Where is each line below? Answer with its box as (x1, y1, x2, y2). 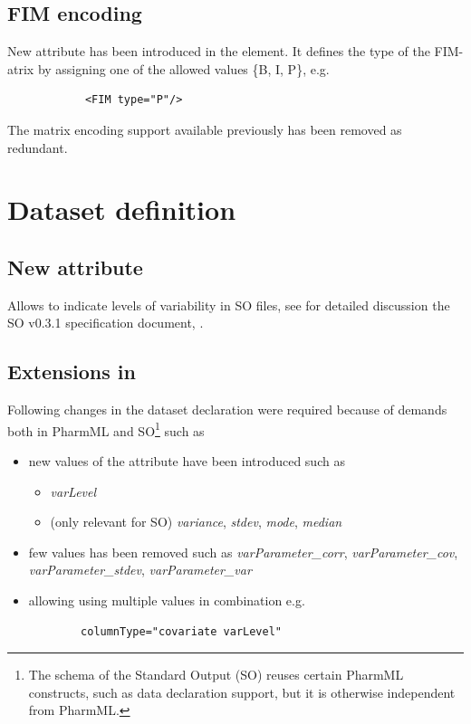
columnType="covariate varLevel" (81, 624, 282, 638)
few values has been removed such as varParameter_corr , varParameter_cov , (28, 542, 458, 561)
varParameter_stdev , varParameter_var (28, 560, 252, 579)
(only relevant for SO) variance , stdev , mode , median (50, 512, 342, 531)
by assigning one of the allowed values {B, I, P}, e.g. (37, 59, 330, 78)
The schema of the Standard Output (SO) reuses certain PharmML (28, 665, 404, 684)
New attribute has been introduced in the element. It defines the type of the (7, 42, 430, 61)
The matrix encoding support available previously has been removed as (7, 119, 402, 138)
